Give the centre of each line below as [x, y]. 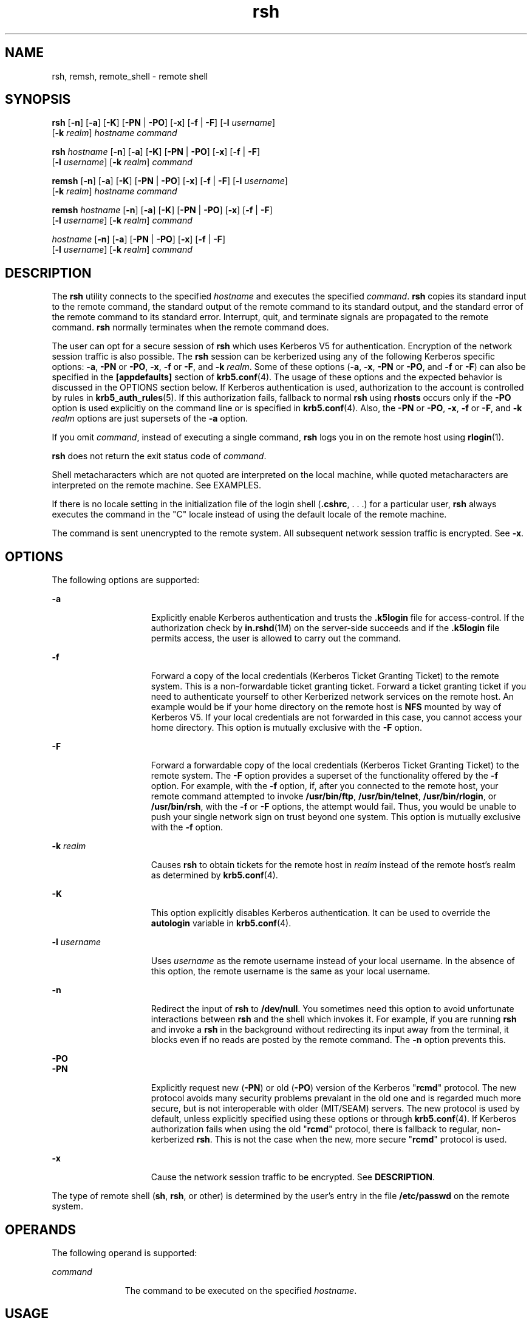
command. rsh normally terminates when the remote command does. [190, 327]
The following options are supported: [126, 580]
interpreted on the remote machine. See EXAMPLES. [156, 485]
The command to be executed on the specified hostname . [241, 1290]
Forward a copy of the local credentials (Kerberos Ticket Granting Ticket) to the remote [325, 676]
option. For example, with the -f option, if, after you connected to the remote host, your [325, 786]
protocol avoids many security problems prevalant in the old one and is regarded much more [336, 1098]
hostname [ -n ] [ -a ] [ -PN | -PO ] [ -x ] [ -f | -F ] [139, 239]
